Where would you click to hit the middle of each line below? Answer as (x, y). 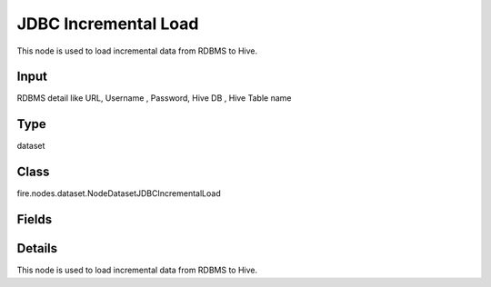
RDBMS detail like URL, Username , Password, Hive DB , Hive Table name (154, 98)
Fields (35, 219)
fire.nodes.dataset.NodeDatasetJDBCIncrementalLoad (119, 193)
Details (37, 248)
